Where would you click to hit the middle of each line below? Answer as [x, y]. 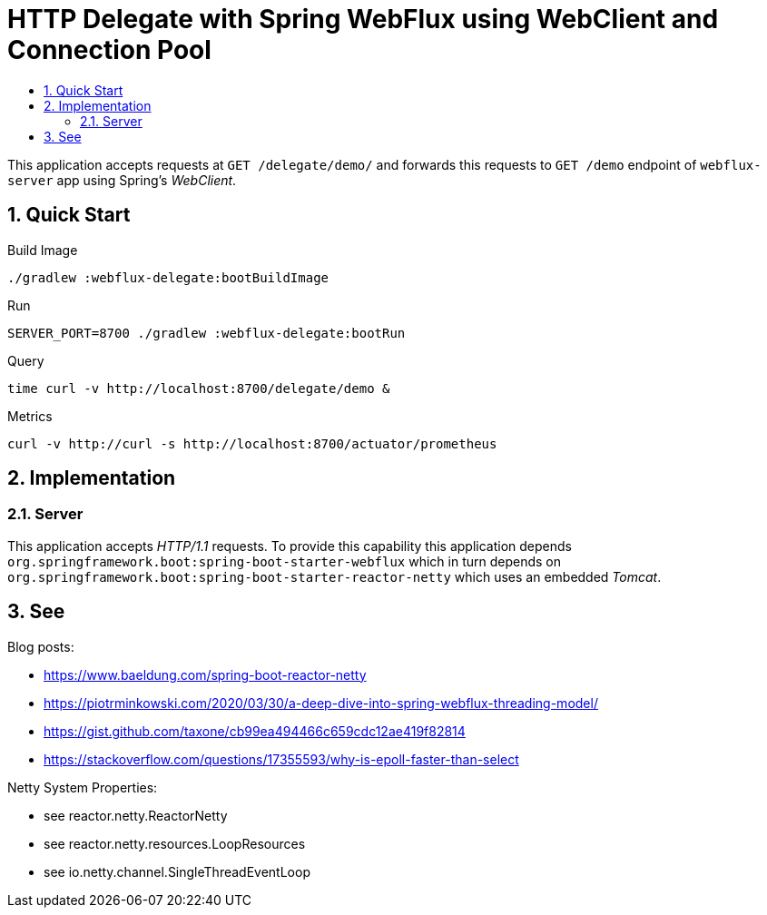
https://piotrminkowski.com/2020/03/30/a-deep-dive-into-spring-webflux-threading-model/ [321, 703]
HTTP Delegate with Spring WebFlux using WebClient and [363, 19]
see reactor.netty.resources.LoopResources [175, 843]
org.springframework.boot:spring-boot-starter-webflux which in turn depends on [285, 561]
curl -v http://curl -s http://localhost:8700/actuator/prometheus [252, 443]
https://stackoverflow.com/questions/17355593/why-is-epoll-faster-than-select [281, 759]
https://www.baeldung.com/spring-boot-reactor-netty [205, 674]
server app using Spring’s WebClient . [122, 180]
